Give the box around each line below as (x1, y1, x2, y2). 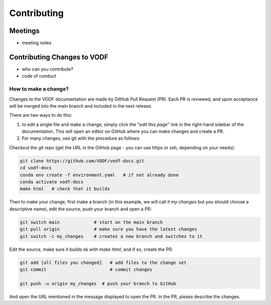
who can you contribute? (22, 66, 74, 72)
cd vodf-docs (20, 165, 52, 171)
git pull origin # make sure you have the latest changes (20, 226, 198, 232)
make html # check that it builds (20, 186, 110, 192)
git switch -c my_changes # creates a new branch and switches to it (20, 233, 203, 239)
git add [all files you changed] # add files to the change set (20, 259, 187, 265)
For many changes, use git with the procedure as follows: (22, 135, 141, 141)
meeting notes (22, 40, 52, 46)
